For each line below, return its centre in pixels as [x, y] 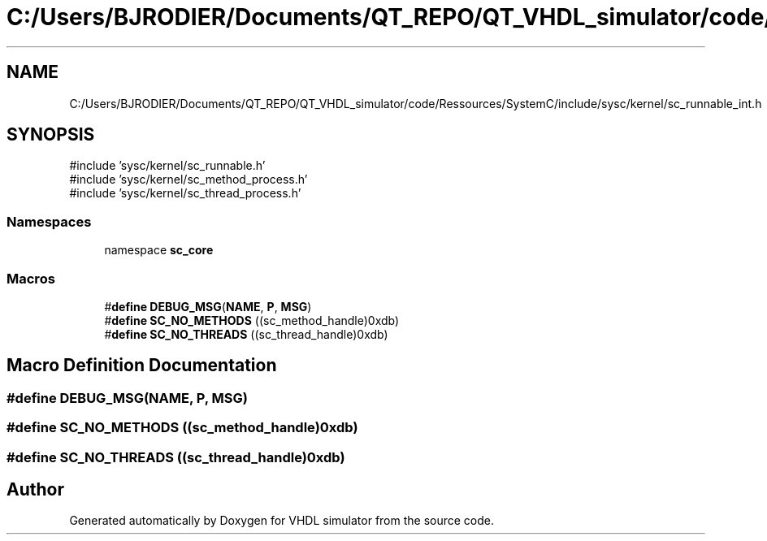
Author [35, 489]
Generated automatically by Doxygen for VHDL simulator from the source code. [282, 521]
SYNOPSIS [51, 135]
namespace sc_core [159, 250]
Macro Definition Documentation [142, 366]
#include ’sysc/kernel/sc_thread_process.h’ [185, 193]
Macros [31, 278]
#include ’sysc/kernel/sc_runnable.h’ [167, 166]
